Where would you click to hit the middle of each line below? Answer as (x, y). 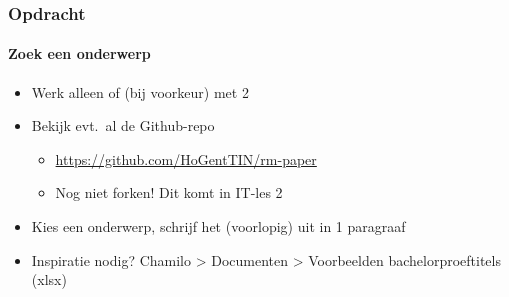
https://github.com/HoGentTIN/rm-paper (186, 158)
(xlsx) (49, 279)
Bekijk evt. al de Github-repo (123, 125)
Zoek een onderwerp (79, 53)
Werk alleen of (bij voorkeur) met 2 (140, 91)
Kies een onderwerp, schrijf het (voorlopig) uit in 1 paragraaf (218, 226)
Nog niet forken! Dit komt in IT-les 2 (169, 192)
